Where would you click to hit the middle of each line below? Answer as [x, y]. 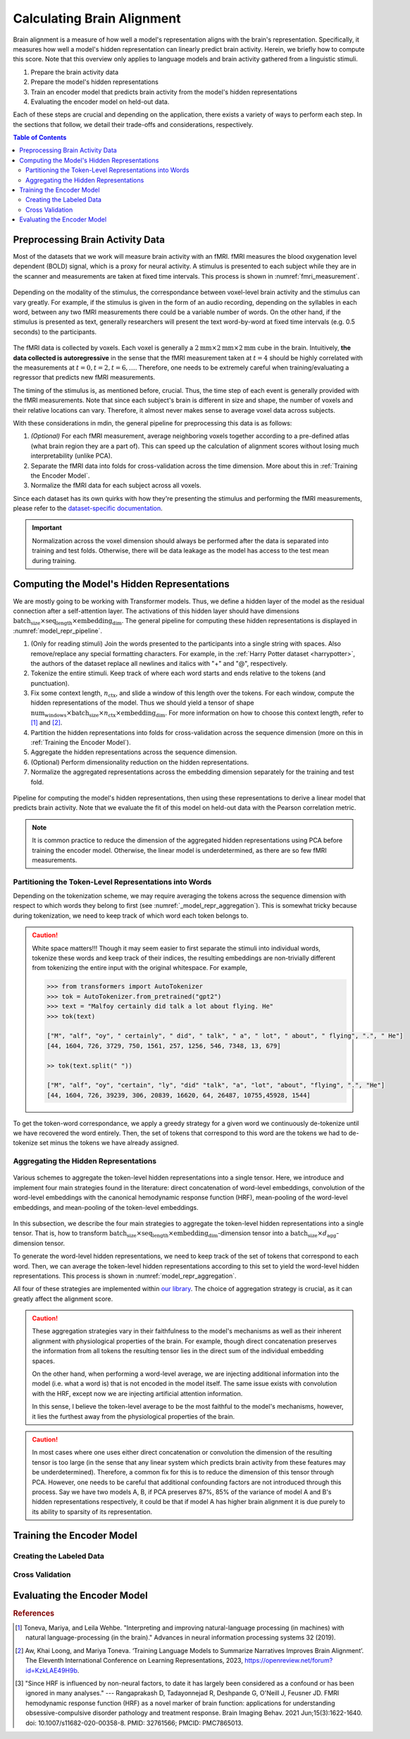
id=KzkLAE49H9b [51, 1670]
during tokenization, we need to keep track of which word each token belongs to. [131, 915]
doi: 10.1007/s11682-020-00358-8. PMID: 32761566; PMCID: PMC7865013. [134, 1723]
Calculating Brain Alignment [97, 18]
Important [47, 528]
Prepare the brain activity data [75, 72]
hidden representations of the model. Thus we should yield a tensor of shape [142, 703]
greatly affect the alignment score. [63, 1299]
